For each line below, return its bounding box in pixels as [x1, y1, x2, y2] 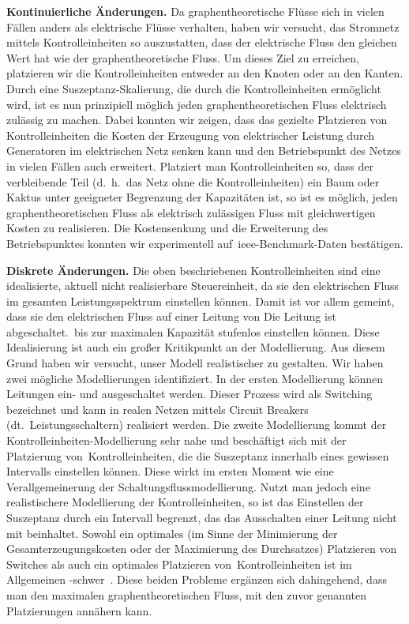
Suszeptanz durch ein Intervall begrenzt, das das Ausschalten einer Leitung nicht [6, 509, 397, 525]
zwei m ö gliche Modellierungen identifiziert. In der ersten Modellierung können [6, 370, 384, 386]
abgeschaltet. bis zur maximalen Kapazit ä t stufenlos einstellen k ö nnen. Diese [6, 323, 380, 340]
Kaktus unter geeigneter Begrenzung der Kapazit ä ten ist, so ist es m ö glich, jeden [6, 189, 398, 205]
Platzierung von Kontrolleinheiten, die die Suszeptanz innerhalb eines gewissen [6, 447, 389, 464]
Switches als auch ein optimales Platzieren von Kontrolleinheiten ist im [6, 555, 352, 572]
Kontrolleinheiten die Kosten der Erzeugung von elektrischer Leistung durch [6, 126, 374, 143]
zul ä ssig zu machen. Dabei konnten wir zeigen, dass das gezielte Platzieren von [6, 111, 388, 128]
